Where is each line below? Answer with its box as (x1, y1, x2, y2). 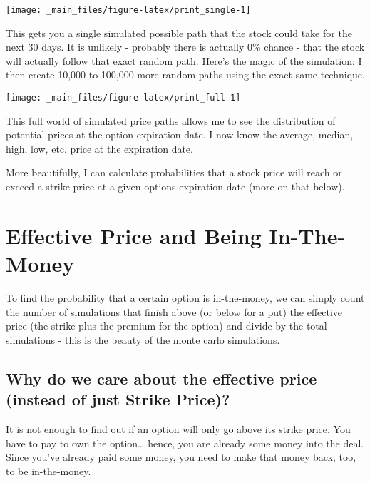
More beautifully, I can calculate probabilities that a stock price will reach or (6, 165, 342, 180)
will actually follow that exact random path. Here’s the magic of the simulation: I (6, 53, 362, 68)
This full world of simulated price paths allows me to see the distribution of (6, 113, 336, 128)
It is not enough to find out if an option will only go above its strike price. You (6, 421, 351, 436)
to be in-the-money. (6, 463, 91, 478)
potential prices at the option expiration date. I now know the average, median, (6, 127, 354, 142)
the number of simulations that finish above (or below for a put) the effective (6, 304, 343, 319)
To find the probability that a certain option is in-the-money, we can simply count (6, 290, 365, 305)
